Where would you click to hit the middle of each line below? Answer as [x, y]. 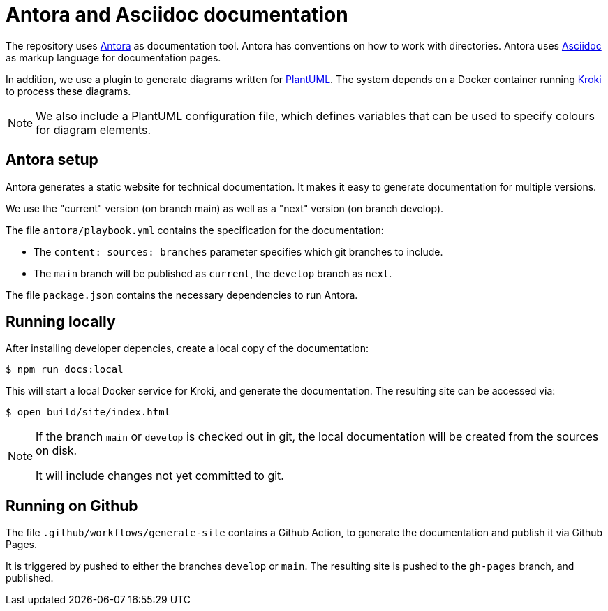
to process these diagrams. [68, 91]
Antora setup [52, 160]
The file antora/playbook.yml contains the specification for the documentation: [195, 230]
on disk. [57, 451]
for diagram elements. [94, 130]
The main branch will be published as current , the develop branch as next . [213, 273]
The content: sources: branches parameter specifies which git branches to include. [238, 251]
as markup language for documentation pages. [113, 57]
